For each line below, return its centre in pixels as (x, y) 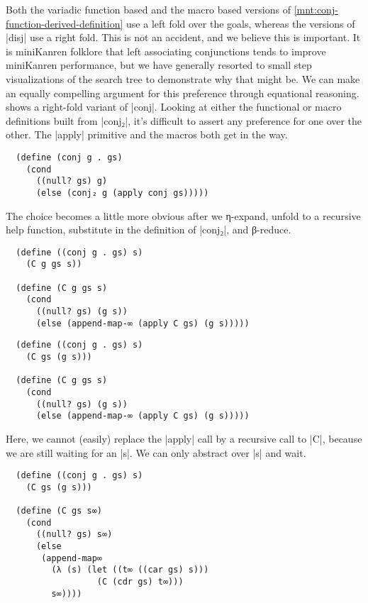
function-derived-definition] (65, 23)
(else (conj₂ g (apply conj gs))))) (122, 193)
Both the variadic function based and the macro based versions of (148, 9)
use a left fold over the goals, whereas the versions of (241, 23)
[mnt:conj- (316, 9)
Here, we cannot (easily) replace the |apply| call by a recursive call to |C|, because (184, 438)
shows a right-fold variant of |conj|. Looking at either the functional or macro (174, 107)
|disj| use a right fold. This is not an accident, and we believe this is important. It (183, 37)
